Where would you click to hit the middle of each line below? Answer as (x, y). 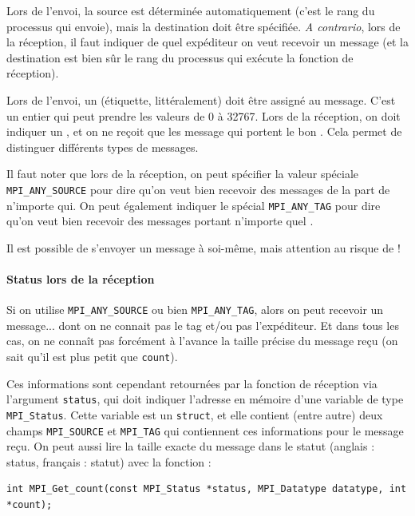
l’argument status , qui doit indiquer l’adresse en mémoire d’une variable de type (205, 399)
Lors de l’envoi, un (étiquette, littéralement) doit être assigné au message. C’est (201, 99)
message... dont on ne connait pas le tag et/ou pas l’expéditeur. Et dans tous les (203, 325)
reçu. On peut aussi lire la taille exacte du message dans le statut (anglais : (191, 446)
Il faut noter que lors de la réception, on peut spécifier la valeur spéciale (183, 174)
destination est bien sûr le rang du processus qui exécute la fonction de (180, 57)
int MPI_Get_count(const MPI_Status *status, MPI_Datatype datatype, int (207, 489)
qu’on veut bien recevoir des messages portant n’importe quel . (160, 221)
